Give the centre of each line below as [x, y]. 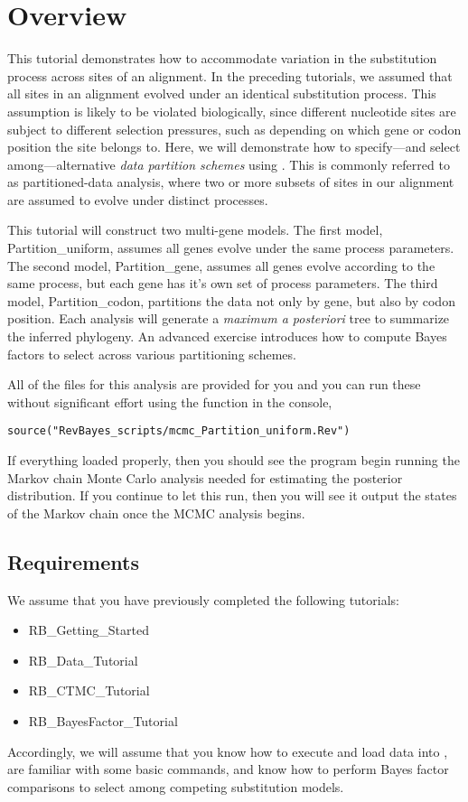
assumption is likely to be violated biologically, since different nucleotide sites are [232, 111]
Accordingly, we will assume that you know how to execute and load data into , [228, 751]
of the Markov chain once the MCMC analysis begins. [156, 513]
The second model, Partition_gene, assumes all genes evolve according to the [221, 265]
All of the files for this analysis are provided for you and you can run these [214, 384]
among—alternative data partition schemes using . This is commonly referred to [229, 164]
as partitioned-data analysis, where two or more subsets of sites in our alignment [231, 182]
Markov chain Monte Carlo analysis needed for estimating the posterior [205, 477]
